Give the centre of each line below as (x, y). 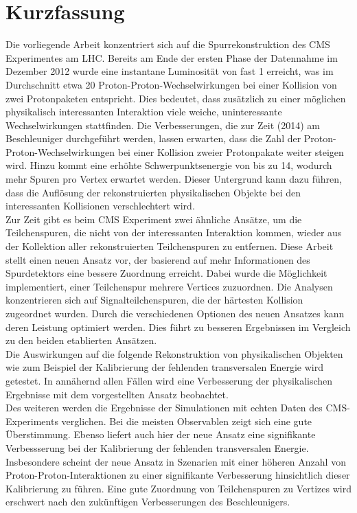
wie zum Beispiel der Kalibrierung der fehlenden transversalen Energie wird (164, 367)
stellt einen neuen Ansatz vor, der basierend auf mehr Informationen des (158, 259)
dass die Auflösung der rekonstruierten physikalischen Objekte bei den (153, 192)
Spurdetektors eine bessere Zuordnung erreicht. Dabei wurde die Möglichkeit (166, 273)
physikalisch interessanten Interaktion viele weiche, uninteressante (144, 112)
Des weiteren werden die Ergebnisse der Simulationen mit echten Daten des (164, 408)
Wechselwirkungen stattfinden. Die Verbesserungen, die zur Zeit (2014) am (163, 125)
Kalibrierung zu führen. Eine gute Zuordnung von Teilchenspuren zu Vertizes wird (178, 488)
